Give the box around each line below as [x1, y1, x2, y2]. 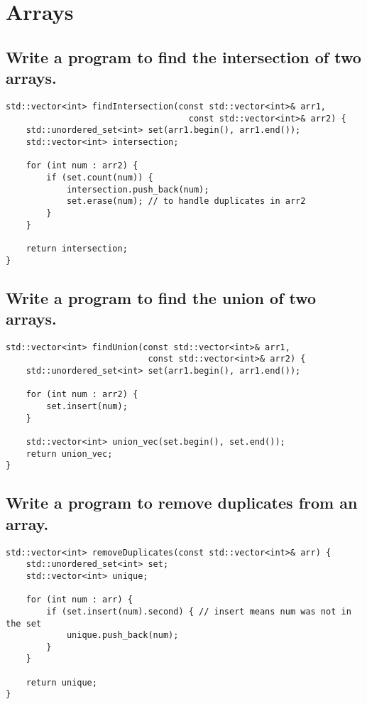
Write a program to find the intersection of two [6, 45, 361, 67]
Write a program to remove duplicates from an [6, 492, 358, 514]
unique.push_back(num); [66, 630, 179, 641]
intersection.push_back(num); [66, 184, 209, 195]
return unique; [26, 677, 97, 688]
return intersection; [26, 243, 128, 254]
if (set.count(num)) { [46, 172, 153, 183]
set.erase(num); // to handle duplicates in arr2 [66, 196, 306, 207]
